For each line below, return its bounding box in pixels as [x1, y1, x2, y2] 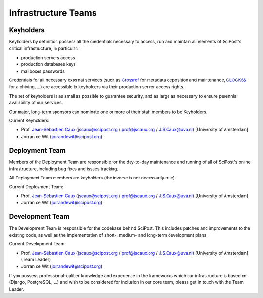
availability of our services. [9, 100, 63, 106]
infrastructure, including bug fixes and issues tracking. [9, 166, 119, 172]
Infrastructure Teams [9, 7, 97, 18]
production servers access [21, 54, 75, 60]
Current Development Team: [9, 241, 66, 247]
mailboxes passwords [21, 68, 65, 74]
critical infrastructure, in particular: [9, 45, 79, 51]
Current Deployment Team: [9, 183, 63, 190]
